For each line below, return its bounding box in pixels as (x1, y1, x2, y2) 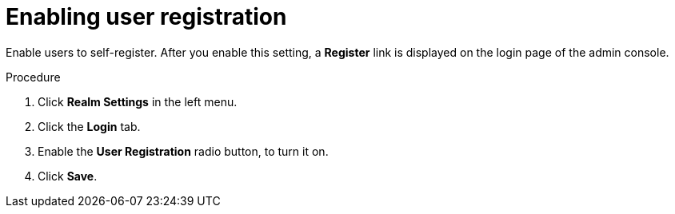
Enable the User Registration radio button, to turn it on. (38, 144, 329, 158)
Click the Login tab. (38, 119, 141, 133)
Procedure (6, 69, 61, 84)
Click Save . (38, 168, 98, 183)
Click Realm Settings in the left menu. (38, 94, 238, 109)
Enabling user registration (6, 3, 287, 30)
